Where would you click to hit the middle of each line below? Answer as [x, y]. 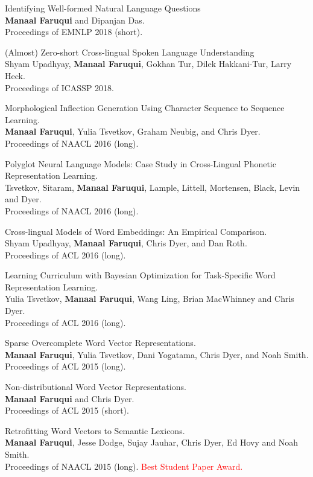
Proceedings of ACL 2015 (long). [65, 366]
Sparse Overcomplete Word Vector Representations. [100, 343]
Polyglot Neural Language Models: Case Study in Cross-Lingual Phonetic [141, 163]
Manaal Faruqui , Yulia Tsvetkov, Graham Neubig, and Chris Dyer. [133, 131]
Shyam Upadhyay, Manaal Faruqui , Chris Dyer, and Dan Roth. [126, 243]
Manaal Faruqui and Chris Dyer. [70, 398]
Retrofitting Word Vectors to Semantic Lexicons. [95, 430]
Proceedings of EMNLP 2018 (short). [74, 32]
